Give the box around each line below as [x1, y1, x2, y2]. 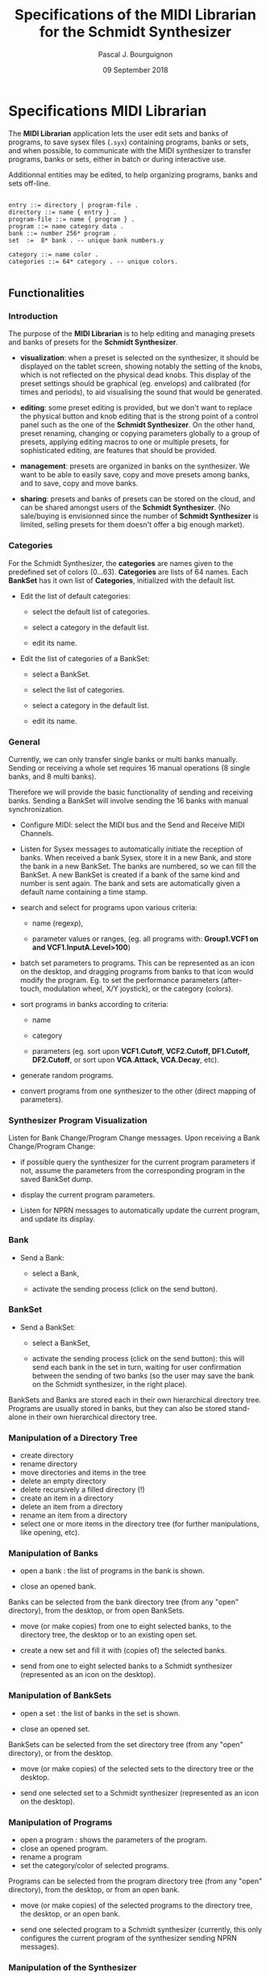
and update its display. [19, 1214, 95, 1224]
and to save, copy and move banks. [19, 478, 139, 489]
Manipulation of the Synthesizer [8, 1962, 137, 1973]
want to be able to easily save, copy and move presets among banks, [19, 470, 250, 480]
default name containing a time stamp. [19, 887, 148, 897]
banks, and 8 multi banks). [8, 772, 97, 781]
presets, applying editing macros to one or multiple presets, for [19, 437, 230, 447]
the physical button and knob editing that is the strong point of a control [19, 411, 259, 421]
